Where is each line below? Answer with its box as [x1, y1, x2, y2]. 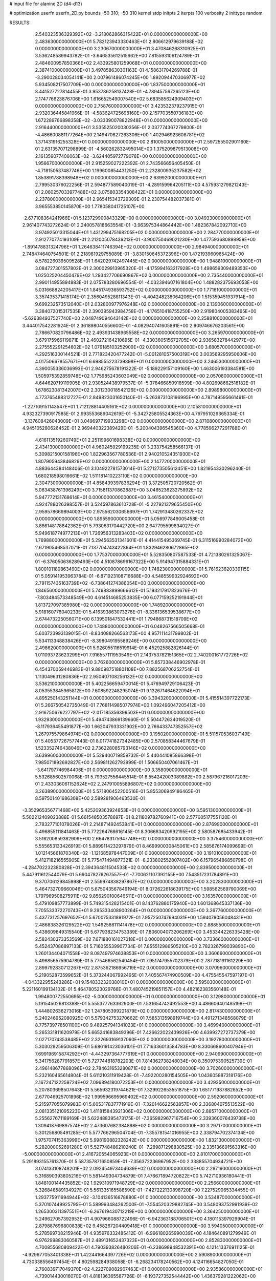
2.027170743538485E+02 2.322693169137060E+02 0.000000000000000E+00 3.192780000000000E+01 [35, 1037, 261, 1043]
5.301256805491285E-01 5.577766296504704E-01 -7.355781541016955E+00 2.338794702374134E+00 [35, 1130, 255, 1136]
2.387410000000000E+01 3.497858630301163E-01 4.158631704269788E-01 [35, 67, 198, 73]
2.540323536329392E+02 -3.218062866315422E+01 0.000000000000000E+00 [35, 31, 208, 37]
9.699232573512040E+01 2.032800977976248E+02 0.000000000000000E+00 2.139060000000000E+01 [35, 301, 262, 307]
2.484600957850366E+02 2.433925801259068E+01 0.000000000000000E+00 [35, 59, 207, 66]
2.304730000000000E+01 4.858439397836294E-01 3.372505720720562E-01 [35, 480, 202, 486]
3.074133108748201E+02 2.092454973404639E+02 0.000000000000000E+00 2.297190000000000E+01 [35, 1166, 261, 1172]
